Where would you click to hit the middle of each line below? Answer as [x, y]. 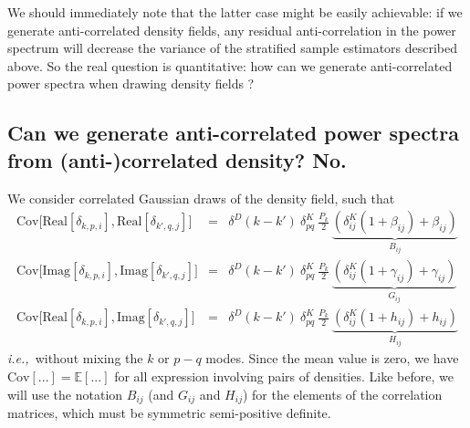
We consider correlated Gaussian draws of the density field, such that [201, 198]
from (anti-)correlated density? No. [177, 159]
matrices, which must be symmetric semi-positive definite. [169, 413]
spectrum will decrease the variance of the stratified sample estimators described [233, 48]
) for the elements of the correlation [342, 394]
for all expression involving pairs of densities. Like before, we [284, 376]
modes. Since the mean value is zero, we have [332, 358]
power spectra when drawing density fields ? [131, 84]
